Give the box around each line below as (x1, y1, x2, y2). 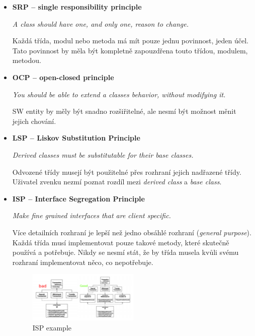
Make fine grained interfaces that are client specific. (12, 210, 171, 221)
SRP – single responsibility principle (12, 2, 142, 12)
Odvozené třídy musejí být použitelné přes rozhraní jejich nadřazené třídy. (12, 166, 241, 177)
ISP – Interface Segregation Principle (12, 193, 145, 204)
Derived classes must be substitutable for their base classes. (12, 149, 194, 160)
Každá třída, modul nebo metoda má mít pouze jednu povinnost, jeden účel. (12, 35, 248, 46)
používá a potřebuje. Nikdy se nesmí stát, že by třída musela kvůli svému (12, 247, 239, 257)
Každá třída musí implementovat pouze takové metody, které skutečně (12, 237, 229, 247)
